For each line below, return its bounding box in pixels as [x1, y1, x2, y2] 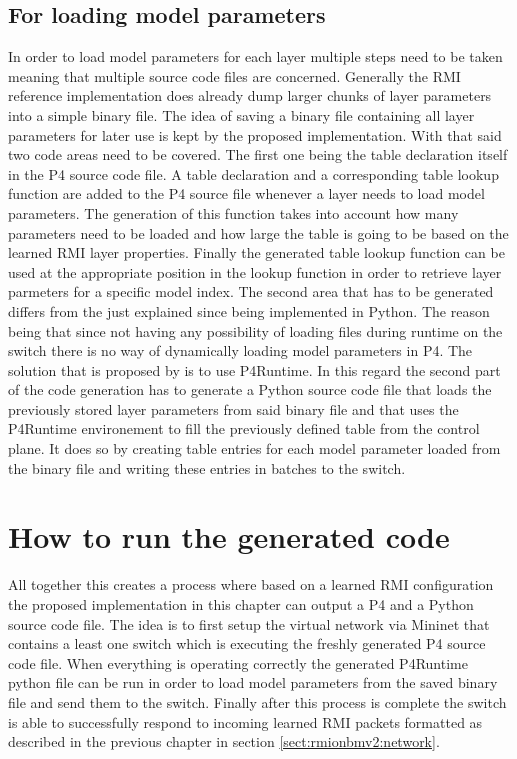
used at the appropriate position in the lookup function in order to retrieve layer [8, 261, 502, 282]
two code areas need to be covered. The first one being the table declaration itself [8, 144, 508, 165]
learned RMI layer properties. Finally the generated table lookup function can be [8, 242, 505, 263]
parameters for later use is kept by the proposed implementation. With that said [8, 124, 502, 145]
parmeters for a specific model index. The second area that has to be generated [8, 281, 494, 302]
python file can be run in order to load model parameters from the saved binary [8, 672, 498, 693]
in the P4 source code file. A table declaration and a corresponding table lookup [8, 163, 499, 184]
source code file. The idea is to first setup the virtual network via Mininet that [8, 613, 490, 634]
